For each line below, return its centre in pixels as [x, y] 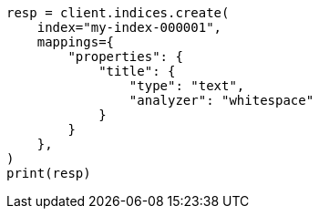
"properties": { [125, 57]
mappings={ [76, 42]
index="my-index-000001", [129, 27]
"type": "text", [187, 86]
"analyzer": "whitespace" [221, 100]
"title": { [137, 71]
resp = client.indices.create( [118, 13]
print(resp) [49, 173]
